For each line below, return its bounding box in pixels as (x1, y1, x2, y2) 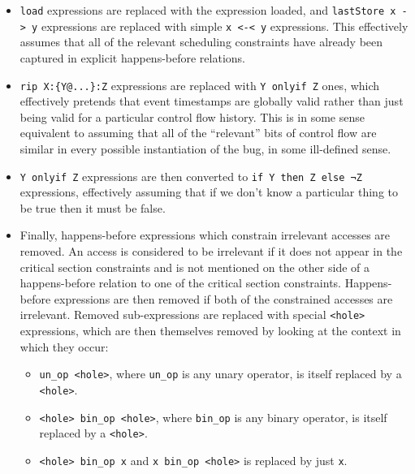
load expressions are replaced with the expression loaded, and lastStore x (19, 2, 396, 18)
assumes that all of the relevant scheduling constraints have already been (19, 33, 383, 50)
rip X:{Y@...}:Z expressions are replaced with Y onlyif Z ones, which (19, 76, 380, 93)
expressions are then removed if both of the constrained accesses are (54, 290, 393, 307)
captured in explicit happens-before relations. (19, 49, 245, 66)
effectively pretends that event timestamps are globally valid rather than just (19, 93, 404, 110)
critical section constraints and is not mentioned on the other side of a (19, 258, 370, 275)
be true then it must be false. (19, 199, 166, 216)
